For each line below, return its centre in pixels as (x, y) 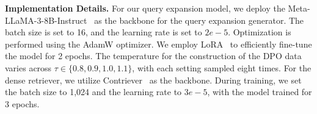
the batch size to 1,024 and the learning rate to (93, 92)
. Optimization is (260, 32)
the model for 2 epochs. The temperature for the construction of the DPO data (153, 56)
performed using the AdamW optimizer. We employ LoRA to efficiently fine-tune (158, 44)
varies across (28, 67)
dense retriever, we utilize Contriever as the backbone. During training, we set (153, 80)
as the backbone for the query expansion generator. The (199, 20)
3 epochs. (22, 103)
